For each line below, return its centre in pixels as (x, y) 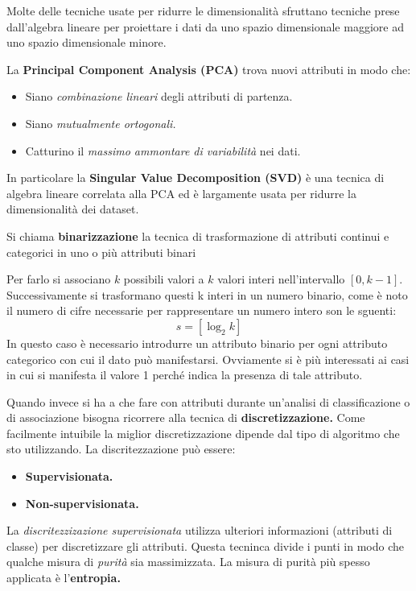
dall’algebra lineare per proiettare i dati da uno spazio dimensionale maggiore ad (205, 26)
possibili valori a (164, 279)
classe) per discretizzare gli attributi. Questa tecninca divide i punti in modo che (205, 546)
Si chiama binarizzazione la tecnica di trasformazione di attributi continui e (198, 236)
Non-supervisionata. (82, 503)
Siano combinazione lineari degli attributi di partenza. (159, 96)
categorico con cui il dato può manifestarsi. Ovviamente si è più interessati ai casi (208, 359)
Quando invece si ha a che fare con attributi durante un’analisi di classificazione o (208, 401)
